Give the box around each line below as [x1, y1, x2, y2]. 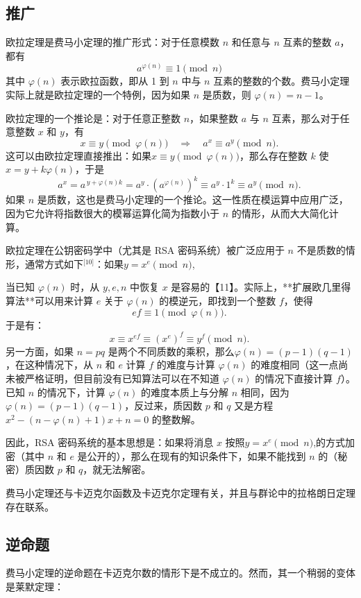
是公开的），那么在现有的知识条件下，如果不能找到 [77, 448, 306, 463]
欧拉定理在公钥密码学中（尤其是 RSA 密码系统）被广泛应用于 [6, 243, 285, 257]
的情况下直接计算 [255, 370, 333, 385]
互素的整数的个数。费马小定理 [213, 74, 350, 88]
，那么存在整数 [239, 148, 308, 162]
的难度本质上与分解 [141, 384, 229, 399]
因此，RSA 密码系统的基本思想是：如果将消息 [6, 435, 214, 450]
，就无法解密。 [83, 462, 151, 477]
